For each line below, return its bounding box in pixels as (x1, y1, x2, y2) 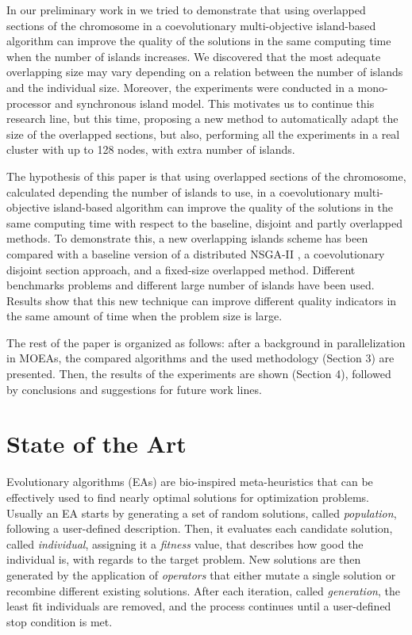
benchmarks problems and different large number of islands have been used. (6, 277, 375, 293)
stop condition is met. (6, 613, 113, 629)
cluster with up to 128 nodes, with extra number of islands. (6, 141, 295, 158)
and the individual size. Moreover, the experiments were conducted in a (6, 78, 354, 95)
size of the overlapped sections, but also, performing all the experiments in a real (6, 125, 400, 142)
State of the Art (6, 427, 187, 460)
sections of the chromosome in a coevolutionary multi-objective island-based (6, 17, 376, 33)
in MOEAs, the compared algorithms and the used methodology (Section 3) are (6, 350, 395, 366)
